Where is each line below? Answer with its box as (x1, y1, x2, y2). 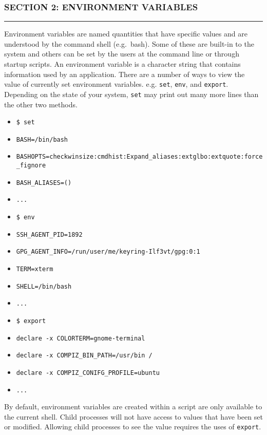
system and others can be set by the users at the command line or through (4, 48, 239, 59)
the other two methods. (4, 99, 78, 109)
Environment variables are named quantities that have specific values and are (4, 28, 247, 39)
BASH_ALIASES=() (16, 179, 72, 186)
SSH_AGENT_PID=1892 (16, 231, 83, 238)
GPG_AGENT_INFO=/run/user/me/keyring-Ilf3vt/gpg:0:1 (16, 248, 200, 256)
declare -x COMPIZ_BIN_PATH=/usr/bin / (16, 352, 152, 360)
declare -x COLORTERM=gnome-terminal (16, 334, 145, 342)
